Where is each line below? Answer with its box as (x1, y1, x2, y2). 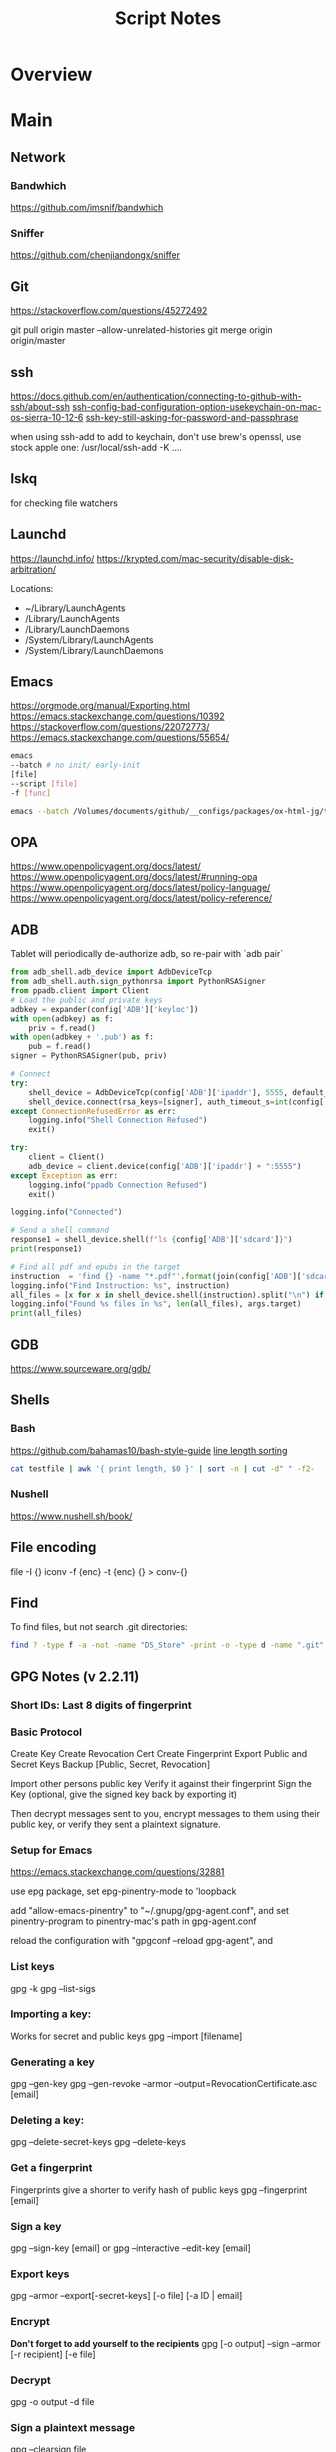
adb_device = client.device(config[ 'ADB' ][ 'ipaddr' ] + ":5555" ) (28, 1161, 302, 1171)
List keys (10, 1960, 55, 1974)
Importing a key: (10, 2007, 92, 2021)
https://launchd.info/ (10, 552, 95, 564)
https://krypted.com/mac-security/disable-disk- (96, 552, 294, 564)
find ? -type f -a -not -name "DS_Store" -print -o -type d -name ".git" (10, 1640, 325, 1651)
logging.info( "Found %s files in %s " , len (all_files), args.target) (10, 1299, 302, 1309)
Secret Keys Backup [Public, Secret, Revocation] (10, 1758, 211, 1770)
